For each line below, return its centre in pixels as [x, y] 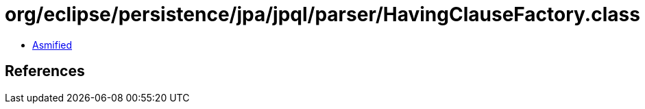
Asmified [52, 45]
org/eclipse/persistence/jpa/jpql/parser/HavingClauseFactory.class [322, 14]
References [45, 71]
